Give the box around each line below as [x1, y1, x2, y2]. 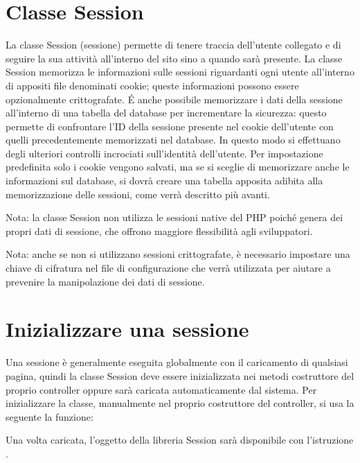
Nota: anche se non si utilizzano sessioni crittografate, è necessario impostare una [6, 247, 350, 261]
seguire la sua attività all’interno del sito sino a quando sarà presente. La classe [6, 51, 343, 65]
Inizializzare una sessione [6, 315, 249, 343]
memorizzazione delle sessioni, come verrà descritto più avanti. [6, 186, 270, 201]
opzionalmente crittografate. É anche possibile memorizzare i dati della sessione [6, 91, 343, 106]
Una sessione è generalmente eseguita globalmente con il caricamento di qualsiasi [6, 355, 348, 369]
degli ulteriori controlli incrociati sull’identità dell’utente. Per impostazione [6, 146, 323, 160]
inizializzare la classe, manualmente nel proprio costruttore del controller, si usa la [6, 396, 354, 410]
